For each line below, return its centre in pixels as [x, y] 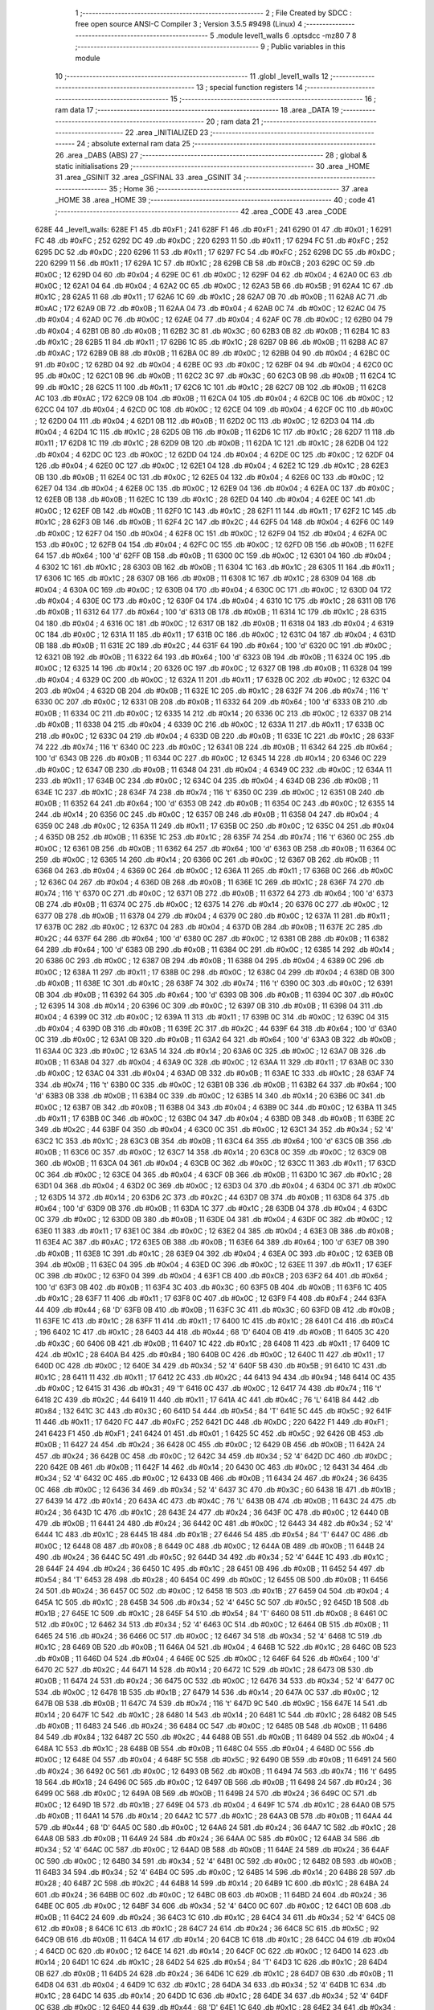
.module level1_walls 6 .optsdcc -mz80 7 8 [286, 35]
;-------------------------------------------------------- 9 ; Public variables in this [210, 47]
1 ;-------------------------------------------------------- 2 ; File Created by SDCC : [214, 13]
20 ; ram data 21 [233, 121]
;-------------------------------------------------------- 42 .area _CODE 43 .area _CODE [201, 211]
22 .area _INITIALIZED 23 [167, 132]
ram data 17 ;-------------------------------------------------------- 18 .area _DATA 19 [197, 110]
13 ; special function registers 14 [249, 88]
